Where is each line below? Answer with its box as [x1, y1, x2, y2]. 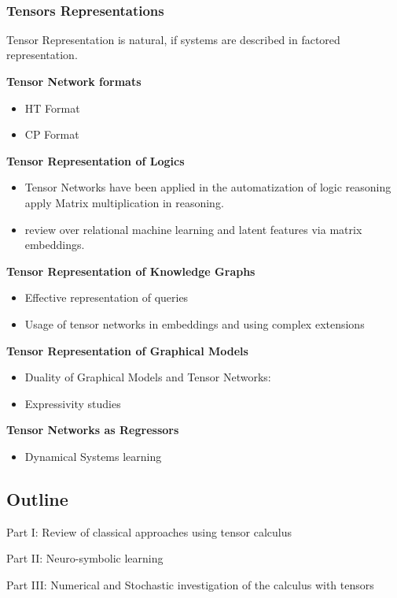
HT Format [24, 99, 80, 116]
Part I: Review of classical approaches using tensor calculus [6, 523, 292, 540]
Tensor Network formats [6, 73, 142, 89]
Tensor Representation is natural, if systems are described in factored [6, 31, 340, 47]
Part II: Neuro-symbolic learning [6, 550, 164, 566]
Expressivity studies [24, 395, 121, 411]
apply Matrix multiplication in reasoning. [24, 194, 224, 210]
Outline [6, 486, 68, 511]
